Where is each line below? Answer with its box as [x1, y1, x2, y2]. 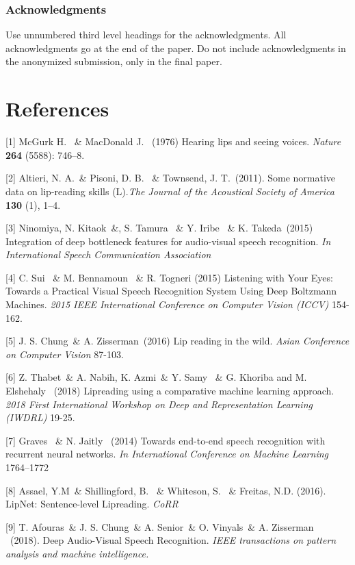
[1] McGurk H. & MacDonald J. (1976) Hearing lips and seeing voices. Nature [5, 134, 341, 149]
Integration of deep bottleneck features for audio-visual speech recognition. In [5, 234, 331, 248]
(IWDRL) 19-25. [5, 410, 75, 425]
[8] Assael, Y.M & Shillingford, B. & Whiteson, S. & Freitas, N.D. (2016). [5, 483, 326, 497]
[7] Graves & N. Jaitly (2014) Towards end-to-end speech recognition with [5, 433, 326, 447]
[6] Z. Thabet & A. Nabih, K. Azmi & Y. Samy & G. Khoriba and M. [5, 370, 307, 384]
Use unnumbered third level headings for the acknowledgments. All [5, 27, 287, 42]
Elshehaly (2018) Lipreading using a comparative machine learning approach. [5, 384, 334, 398]
